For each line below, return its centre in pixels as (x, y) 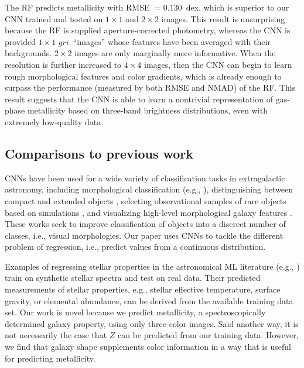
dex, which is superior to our (238, 7)
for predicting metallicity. (50, 358)
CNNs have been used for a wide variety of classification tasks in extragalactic (145, 178)
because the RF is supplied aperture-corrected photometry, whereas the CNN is (148, 30)
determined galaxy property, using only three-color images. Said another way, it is (152, 323)
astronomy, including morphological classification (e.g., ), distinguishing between (149, 189)
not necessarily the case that (56, 335)
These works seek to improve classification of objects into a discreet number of (145, 224)
